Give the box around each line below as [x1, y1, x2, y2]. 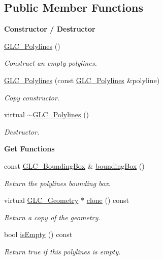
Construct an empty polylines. [4, 58, 97, 68]
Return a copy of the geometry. [4, 212, 101, 222]
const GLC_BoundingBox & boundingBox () [4, 160, 145, 171]
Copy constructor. [4, 92, 60, 102]
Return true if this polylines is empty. [4, 246, 121, 256]
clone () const [86, 195, 129, 205]
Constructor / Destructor [4, 23, 95, 34]
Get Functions [4, 143, 55, 154]
